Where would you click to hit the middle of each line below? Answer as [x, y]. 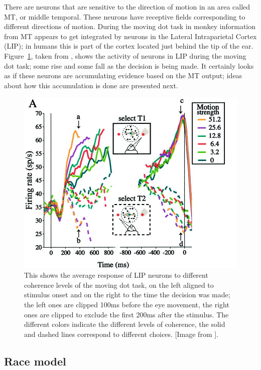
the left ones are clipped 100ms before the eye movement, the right [127, 305]
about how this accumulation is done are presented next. [91, 85]
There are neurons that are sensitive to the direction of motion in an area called [127, 7]
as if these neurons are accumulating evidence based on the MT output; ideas [123, 75]
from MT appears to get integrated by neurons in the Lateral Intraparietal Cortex [130, 36]
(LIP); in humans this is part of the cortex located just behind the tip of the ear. [129, 46]
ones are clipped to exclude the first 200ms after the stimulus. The [126, 314]
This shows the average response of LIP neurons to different [116, 275]
